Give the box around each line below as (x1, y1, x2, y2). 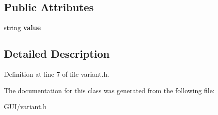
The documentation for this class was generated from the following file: (4, 85, 215, 95)
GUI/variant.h (4, 101, 47, 112)
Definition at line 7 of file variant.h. (4, 69, 109, 79)
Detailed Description (4, 46, 110, 61)
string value (4, 22, 41, 33)
